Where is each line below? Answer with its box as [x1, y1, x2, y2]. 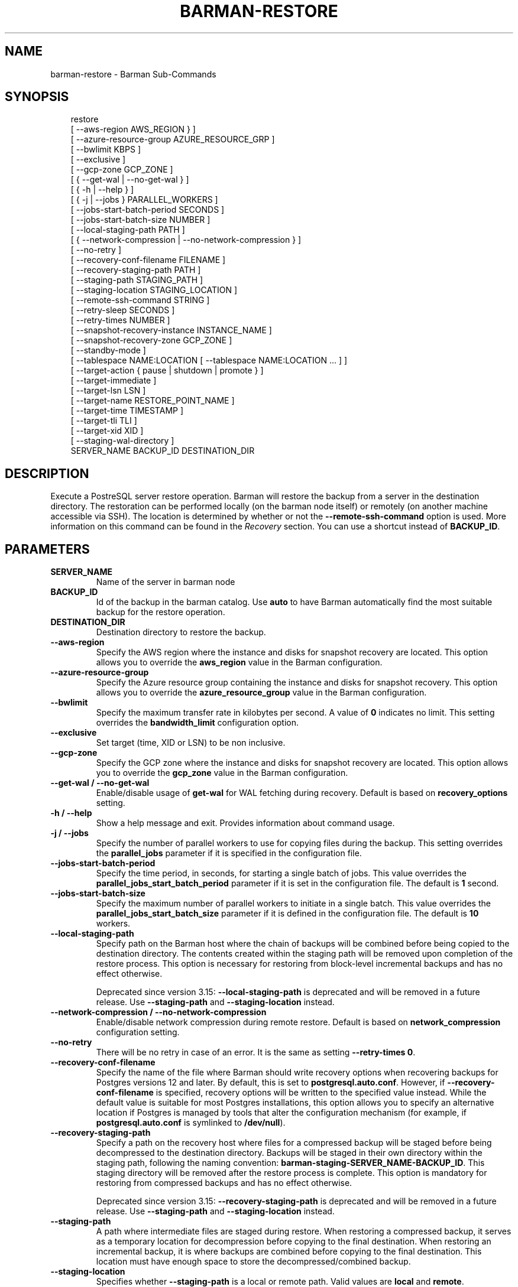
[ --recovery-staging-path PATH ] [70, 265, 201, 275]
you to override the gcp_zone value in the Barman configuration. [96, 768, 348, 778]
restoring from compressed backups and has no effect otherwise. [96, 1178, 352, 1188]
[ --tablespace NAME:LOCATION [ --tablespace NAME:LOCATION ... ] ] [70, 355, 348, 366]
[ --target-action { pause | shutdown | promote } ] [70, 365, 264, 376]
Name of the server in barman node [96, 577, 235, 587]
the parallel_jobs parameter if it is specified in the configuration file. [96, 848, 362, 859]
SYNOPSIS [5, 89, 69, 105]
